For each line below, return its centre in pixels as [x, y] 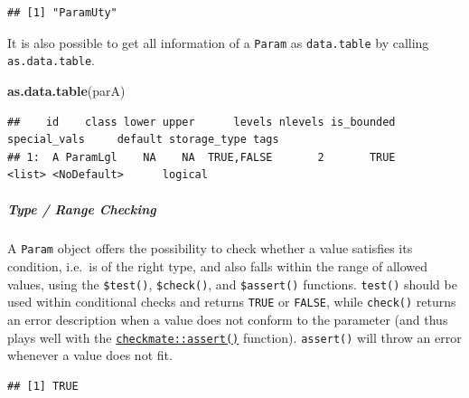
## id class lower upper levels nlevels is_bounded [202, 122]
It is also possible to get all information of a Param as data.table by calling [218, 42]
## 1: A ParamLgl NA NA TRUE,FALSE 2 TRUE [202, 157]
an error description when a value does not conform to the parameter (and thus [228, 319]
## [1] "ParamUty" [62, 13]
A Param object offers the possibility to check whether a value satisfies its [210, 248]
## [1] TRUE [43, 386]
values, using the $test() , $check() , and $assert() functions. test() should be [232, 284]
